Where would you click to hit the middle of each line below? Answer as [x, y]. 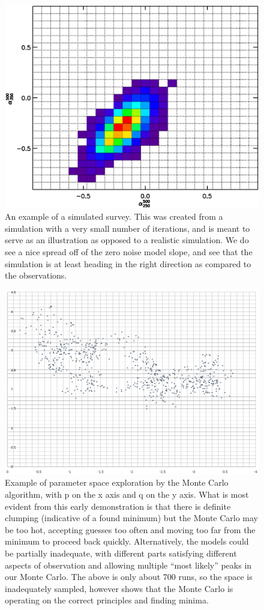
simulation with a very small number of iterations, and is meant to [127, 228]
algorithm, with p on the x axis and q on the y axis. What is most [127, 494]
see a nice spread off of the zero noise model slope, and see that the [129, 252]
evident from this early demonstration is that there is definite [118, 506]
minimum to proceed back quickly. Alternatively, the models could [127, 541]
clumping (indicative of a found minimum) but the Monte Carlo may [132, 518]
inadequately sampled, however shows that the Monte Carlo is [119, 588]
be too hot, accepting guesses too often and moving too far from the [130, 529]
